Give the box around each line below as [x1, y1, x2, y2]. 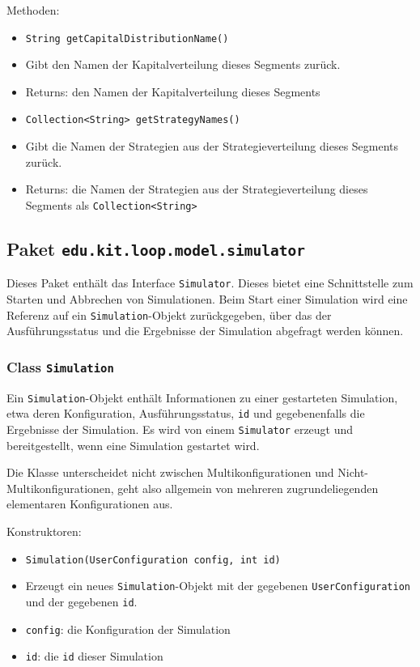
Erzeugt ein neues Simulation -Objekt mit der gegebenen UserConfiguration [25, 577, 410, 594]
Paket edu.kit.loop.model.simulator [6, 236, 305, 261]
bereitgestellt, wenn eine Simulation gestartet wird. [6, 436, 260, 453]
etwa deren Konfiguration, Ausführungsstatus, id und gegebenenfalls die [6, 405, 365, 422]
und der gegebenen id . [25, 593, 138, 610]
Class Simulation [6, 356, 114, 376]
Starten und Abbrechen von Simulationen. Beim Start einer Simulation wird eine [6, 290, 408, 307]
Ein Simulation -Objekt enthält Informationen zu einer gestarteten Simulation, [6, 389, 398, 406]
